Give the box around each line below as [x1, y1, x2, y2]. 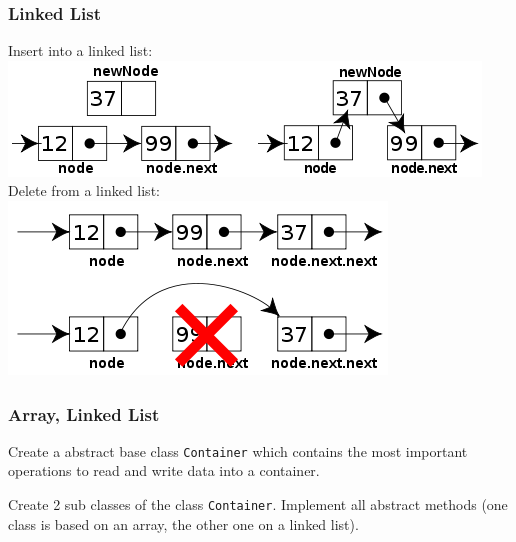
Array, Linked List [8, 401, 160, 426]
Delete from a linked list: [8, 180, 160, 201]
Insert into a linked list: [8, 40, 153, 61]
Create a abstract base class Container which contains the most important [8, 440, 468, 461]
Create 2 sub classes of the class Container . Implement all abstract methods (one [8, 494, 508, 515]
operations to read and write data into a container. [8, 460, 320, 481]
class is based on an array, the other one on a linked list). [8, 513, 359, 534]
